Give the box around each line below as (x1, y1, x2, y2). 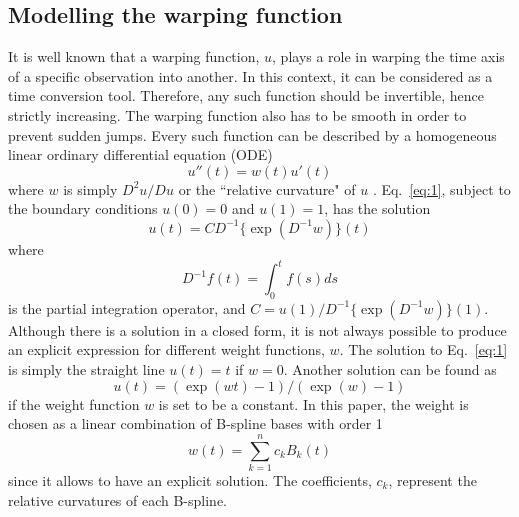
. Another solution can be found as (283, 359, 497, 380)
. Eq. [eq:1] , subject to (372, 178, 511, 199)
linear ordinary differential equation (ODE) (8, 144, 273, 165)
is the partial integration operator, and (8, 297, 246, 318)
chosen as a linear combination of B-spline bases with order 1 (8, 413, 383, 434)
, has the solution (324, 198, 431, 219)
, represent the (388, 469, 477, 490)
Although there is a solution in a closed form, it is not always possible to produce (8, 319, 507, 340)
